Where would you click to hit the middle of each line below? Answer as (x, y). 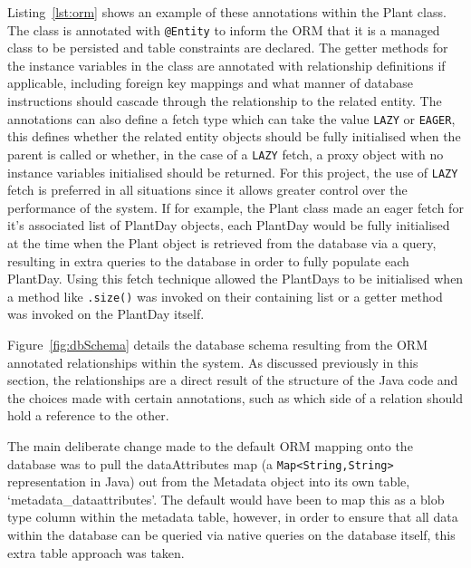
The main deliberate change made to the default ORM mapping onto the (210, 445)
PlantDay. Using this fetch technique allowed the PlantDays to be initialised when (235, 279)
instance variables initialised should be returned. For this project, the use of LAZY (233, 172)
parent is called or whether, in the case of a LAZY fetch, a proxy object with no (226, 154)
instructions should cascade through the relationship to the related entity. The (225, 101)
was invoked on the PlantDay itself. (106, 314)
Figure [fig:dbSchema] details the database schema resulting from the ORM (218, 344)
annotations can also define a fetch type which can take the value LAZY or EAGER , (231, 118)
